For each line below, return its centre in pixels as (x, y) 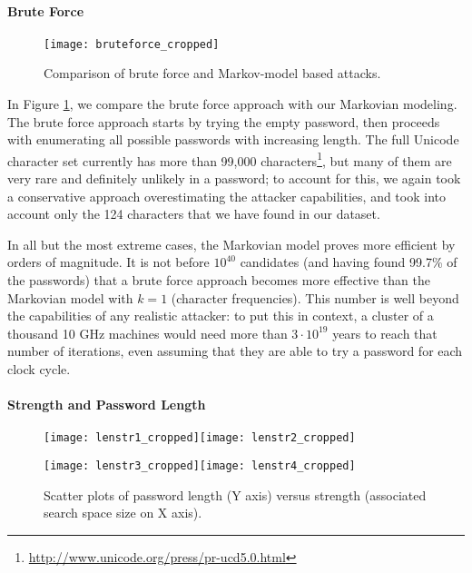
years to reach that (385, 333)
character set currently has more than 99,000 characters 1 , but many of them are (230, 159)
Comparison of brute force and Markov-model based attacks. (212, 73)
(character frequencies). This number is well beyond (315, 297)
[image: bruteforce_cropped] (132, 44)
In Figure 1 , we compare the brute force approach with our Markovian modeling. (232, 104)
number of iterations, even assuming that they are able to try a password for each (235, 351)
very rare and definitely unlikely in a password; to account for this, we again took (234, 178)
